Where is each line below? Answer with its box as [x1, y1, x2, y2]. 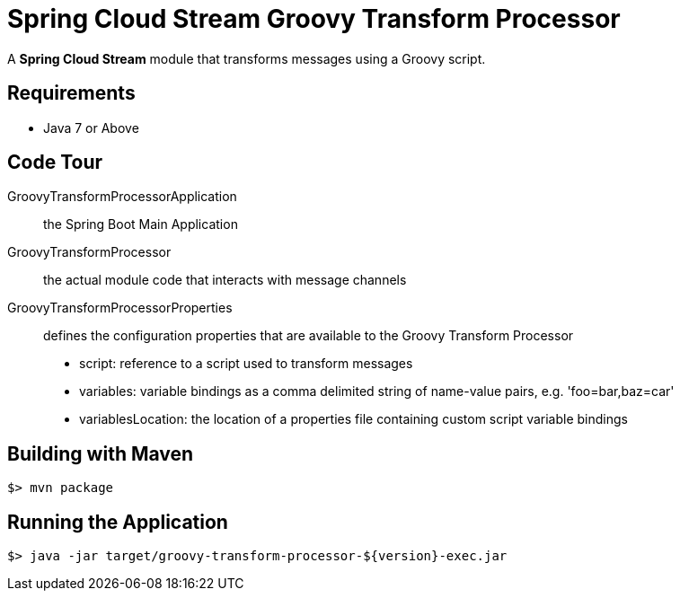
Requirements [7, 82, 136, 105]
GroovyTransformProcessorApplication [7, 189, 237, 205]
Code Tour [7, 151, 103, 174]
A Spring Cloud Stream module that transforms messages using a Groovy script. [7, 50, 486, 66]
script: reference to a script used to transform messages [79, 356, 413, 372]
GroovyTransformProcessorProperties [7, 300, 233, 316]
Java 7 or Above [43, 119, 139, 136]
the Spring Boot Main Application [43, 216, 238, 233]
